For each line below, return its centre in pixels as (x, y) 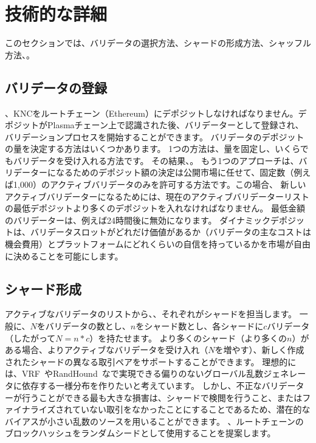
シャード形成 (43, 288)
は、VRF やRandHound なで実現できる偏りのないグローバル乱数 (134, 373)
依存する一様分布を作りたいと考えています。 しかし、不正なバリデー (159, 385)
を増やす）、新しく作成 (259, 350)
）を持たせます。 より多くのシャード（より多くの (188, 338)
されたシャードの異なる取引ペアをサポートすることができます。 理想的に (151, 361)
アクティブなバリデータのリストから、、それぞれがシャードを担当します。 (151, 314)
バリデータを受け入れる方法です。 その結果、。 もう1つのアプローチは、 (156, 160)
